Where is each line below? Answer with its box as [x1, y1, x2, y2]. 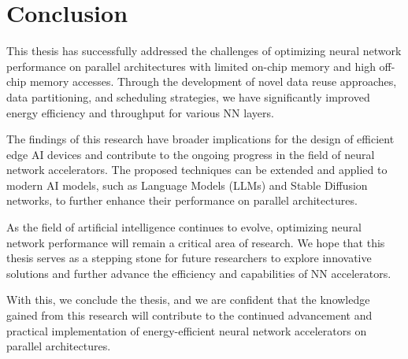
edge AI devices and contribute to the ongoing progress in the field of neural [6, 146, 375, 162]
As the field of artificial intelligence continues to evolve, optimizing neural [6, 219, 362, 235]
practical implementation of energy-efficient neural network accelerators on [6, 322, 367, 339]
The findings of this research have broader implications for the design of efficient [6, 131, 395, 147]
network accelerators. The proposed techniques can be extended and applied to [6, 161, 388, 178]
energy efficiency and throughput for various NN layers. [6, 104, 274, 120]
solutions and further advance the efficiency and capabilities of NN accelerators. [6, 265, 391, 281]
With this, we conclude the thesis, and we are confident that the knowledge [6, 291, 370, 308]
